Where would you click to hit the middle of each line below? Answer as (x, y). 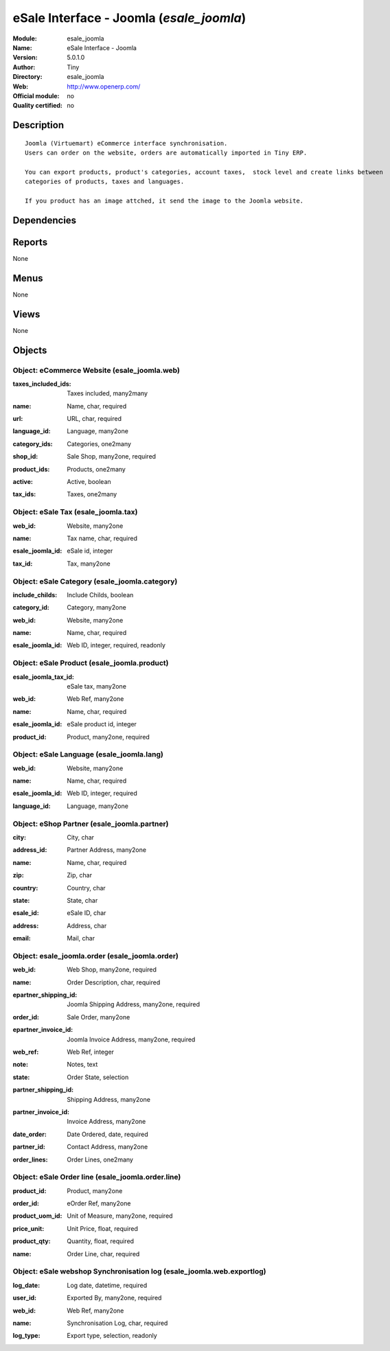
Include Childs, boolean (100, 594)
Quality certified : (38, 106)
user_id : (25, 1298)
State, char (82, 900)
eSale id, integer (90, 551)
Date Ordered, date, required (107, 1134)
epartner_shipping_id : (45, 995)
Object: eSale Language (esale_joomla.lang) (88, 754)
